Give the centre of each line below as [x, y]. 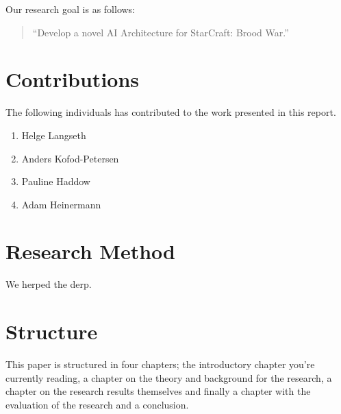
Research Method [90, 251]
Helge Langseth [54, 135]
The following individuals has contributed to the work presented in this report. [171, 112]
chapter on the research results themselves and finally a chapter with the [158, 391]
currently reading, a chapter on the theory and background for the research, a [169, 377]
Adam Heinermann [61, 204]
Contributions [73, 79]
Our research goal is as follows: [71, 9]
